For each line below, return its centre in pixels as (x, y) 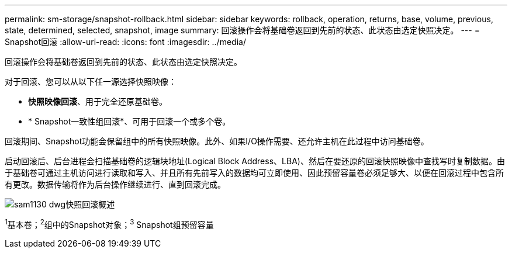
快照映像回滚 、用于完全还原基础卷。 (98, 101)
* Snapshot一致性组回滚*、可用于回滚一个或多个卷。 (129, 121)
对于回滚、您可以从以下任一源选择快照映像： (91, 82)
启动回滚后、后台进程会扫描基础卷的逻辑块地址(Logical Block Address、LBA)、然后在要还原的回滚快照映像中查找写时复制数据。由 (255, 161)
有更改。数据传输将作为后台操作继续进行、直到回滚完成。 (115, 184)
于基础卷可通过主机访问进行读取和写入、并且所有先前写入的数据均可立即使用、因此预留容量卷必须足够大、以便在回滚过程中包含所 (254, 173)
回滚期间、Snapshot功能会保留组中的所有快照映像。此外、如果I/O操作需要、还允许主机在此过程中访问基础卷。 (217, 141)
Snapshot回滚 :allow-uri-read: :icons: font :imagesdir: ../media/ (125, 42)
